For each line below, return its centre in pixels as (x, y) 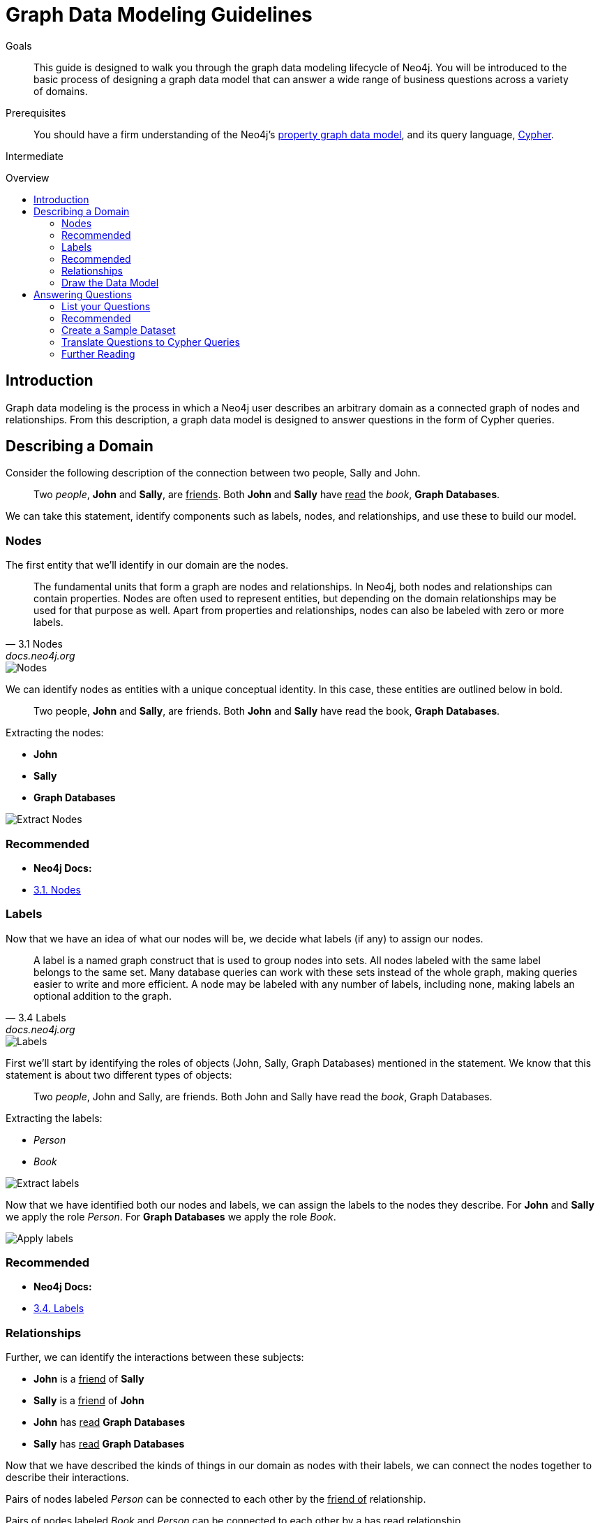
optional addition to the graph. (103, 996)
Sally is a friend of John (89, 1401)
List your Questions (106, 306)
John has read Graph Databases (110, 1422)
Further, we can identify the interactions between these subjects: (155, 1357)
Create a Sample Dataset (119, 330)
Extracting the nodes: (55, 733)
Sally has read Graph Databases (109, 1444)
